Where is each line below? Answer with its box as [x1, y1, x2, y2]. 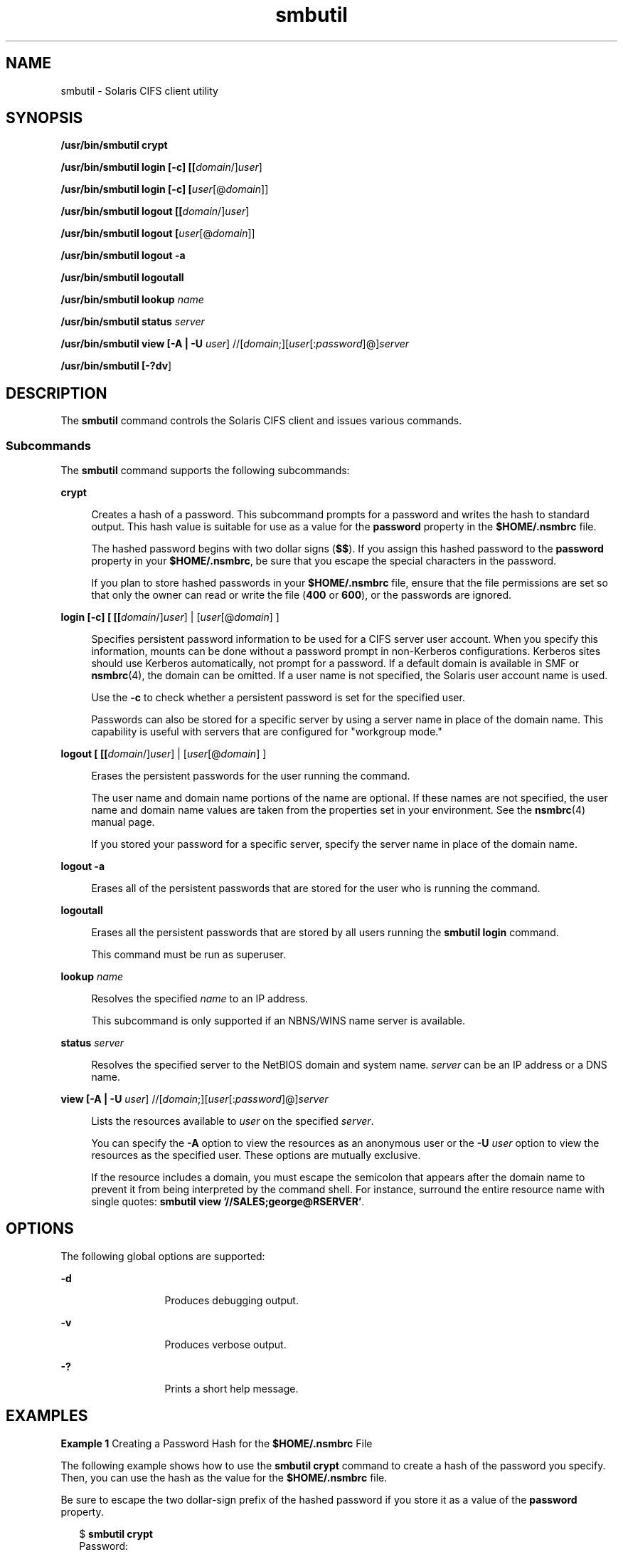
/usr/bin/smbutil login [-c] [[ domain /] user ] [60, 161, 262, 174]
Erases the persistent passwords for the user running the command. [91, 770, 410, 782]
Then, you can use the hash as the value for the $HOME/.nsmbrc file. [60, 1471, 388, 1484]
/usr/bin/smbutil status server [60, 315, 205, 328]
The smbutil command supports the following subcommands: [60, 464, 350, 477]
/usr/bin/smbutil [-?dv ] [60, 360, 172, 372]
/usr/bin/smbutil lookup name [60, 293, 204, 306]
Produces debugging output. [164, 1294, 299, 1306]
